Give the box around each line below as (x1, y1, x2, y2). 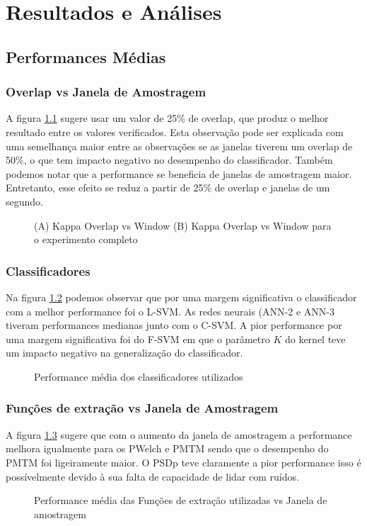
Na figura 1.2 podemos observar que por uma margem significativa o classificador (6, 289, 357, 304)
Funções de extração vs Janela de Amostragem (6, 399, 279, 417)
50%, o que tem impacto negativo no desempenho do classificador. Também (6, 152, 333, 167)
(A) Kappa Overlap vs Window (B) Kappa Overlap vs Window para (34, 218, 332, 233)
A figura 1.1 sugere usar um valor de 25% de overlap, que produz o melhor (6, 111, 329, 125)
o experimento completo (34, 232, 138, 247)
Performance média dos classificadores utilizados (34, 369, 243, 384)
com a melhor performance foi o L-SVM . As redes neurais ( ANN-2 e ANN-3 (6, 303, 334, 318)
